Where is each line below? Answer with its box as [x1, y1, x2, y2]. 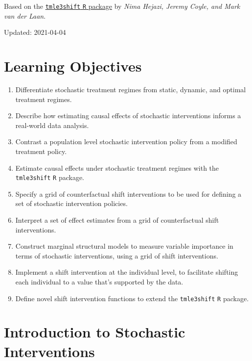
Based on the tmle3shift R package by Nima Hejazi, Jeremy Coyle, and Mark [4, 1, 240, 11]
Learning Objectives [4, 56, 142, 76]
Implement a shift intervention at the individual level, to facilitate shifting [15, 267, 238, 277]
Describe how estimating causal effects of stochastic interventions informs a [15, 110, 241, 121]
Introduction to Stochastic [4, 322, 185, 342]
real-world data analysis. [15, 120, 89, 130]
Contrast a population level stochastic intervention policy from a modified [15, 136, 237, 147]
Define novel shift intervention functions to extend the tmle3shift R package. [15, 293, 249, 303]
